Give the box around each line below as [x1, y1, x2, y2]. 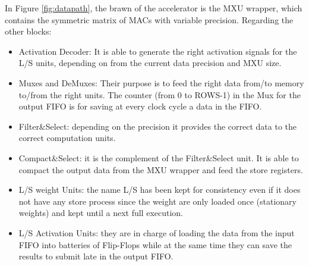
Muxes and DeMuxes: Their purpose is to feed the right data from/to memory [18, 76, 304, 89]
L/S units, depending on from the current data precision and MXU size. [18, 57, 282, 69]
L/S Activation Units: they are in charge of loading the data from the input [18, 226, 295, 239]
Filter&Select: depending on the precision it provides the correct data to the [18, 120, 297, 132]
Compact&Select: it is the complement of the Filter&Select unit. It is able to [18, 151, 299, 164]
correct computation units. [18, 132, 116, 144]
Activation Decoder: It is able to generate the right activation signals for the [18, 45, 297, 57]
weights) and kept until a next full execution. [18, 206, 184, 219]
